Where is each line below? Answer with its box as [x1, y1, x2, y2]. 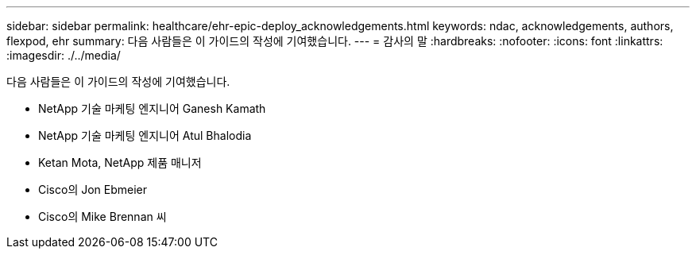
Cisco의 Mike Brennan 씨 [38, 210, 167, 223]
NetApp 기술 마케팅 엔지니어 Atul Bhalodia [38, 129, 252, 142]
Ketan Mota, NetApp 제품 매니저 [38, 156, 202, 169]
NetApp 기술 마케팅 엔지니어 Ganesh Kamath [38, 102, 266, 115]
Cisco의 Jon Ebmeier [38, 183, 148, 196]
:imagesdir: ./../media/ [6, 48, 121, 62]
